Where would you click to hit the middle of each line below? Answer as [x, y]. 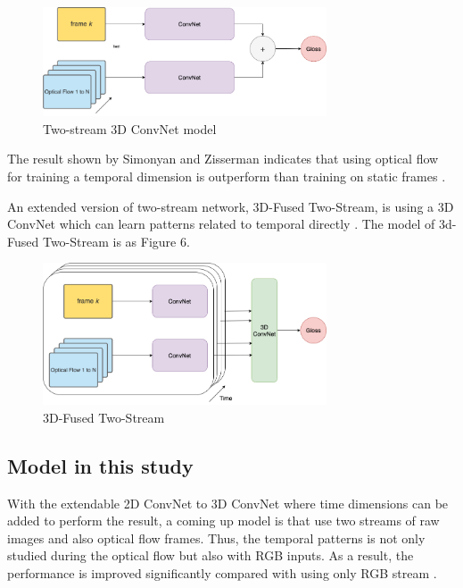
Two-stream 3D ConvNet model [130, 128]
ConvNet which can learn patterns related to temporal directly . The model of [221, 224]
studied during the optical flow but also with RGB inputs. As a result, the [211, 555]
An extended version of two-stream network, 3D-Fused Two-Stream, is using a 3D [231, 206]
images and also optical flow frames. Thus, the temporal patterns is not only [216, 538]
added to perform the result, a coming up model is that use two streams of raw [223, 521]
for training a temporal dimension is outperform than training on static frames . [227, 176]
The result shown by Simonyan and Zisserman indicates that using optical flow [223, 159]
